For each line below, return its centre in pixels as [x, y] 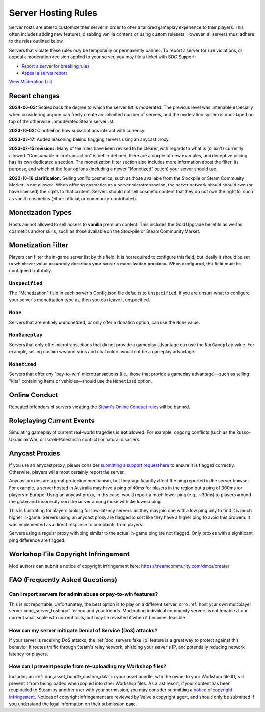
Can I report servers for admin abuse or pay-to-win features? [83, 594]
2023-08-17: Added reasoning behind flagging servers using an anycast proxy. [90, 139]
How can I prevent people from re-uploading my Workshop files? [88, 666]
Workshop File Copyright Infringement [69, 554]
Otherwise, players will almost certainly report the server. [67, 472]
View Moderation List [31, 82]
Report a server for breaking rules [56, 66]
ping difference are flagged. [37, 540]
